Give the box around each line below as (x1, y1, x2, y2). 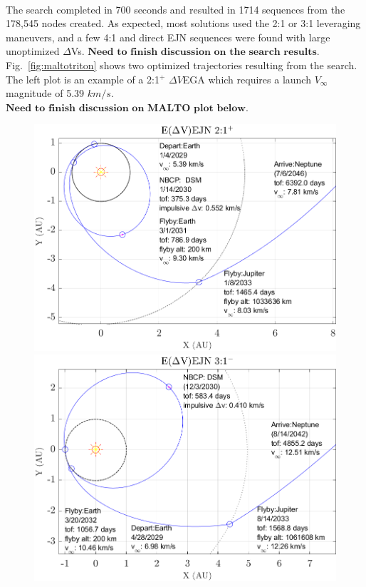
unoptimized (6, 44, 60, 58)
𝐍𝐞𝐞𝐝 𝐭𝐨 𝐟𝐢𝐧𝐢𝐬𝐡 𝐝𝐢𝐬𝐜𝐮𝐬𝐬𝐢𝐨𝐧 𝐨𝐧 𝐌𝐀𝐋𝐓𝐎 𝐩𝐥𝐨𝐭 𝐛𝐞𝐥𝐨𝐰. (6, 103, 249, 113)
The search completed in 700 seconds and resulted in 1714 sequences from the (6, 1, 345, 16)
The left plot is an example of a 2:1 (6, 71, 160, 86)
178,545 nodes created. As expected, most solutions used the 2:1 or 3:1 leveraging (6, 16, 361, 31)
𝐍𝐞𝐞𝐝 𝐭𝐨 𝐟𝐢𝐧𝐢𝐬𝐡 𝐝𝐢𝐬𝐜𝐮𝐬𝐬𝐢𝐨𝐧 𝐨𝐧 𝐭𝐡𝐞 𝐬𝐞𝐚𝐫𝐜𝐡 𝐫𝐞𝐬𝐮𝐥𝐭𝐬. (88, 47, 320, 58)
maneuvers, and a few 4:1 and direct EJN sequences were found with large (6, 29, 330, 44)
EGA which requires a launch (182, 71, 311, 86)
